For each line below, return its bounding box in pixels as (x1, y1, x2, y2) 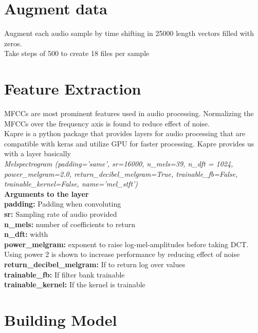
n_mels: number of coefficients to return (4, 218, 135, 229)
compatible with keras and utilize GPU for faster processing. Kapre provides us (4, 138, 254, 149)
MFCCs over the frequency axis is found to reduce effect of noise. (4, 118, 210, 128)
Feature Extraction (4, 78, 141, 99)
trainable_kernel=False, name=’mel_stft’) (4, 178, 138, 189)
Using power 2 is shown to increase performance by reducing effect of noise (4, 249, 240, 260)
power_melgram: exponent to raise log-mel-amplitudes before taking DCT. (4, 238, 249, 249)
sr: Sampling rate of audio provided (4, 208, 117, 219)
